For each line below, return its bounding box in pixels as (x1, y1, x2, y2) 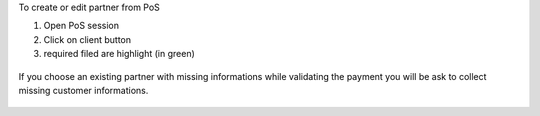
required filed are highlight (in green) (43, 48, 195, 60)
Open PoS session (43, 20, 120, 32)
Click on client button (43, 33, 132, 45)
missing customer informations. (18, 84, 149, 96)
